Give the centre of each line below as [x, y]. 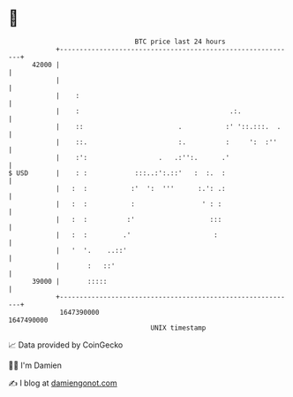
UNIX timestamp [178, 328]
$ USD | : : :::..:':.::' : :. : [117, 173]
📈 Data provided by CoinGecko [66, 345]
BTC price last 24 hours [180, 42]
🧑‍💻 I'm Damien [35, 365]
